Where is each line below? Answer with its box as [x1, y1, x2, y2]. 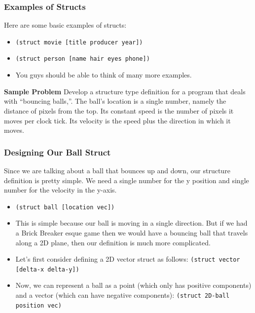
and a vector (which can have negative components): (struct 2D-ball [15, 290, 230, 300]
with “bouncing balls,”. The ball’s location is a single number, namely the [4, 96, 226, 106]
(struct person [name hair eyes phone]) [15, 55, 150, 63]
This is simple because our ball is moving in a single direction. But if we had [15, 218, 248, 228]
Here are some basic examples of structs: [4, 20, 127, 30]
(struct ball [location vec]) [15, 203, 115, 211]
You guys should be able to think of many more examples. [15, 70, 192, 80]
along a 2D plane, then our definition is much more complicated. [15, 237, 211, 247]
